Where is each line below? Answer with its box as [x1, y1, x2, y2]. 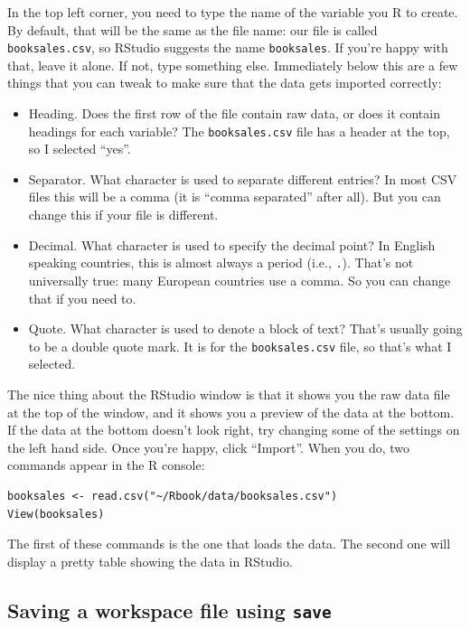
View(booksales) [7, 507, 105, 521]
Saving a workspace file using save [7, 596, 332, 624]
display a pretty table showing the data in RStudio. [7, 551, 293, 570]
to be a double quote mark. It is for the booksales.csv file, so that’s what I [28, 336, 452, 355]
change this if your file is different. [28, 205, 219, 224]
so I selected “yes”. [28, 139, 131, 158]
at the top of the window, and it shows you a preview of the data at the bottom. [7, 402, 455, 421]
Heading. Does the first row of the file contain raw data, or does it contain [28, 104, 440, 123]
